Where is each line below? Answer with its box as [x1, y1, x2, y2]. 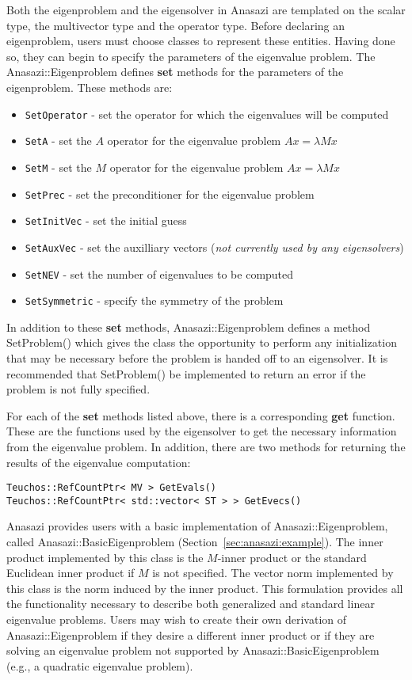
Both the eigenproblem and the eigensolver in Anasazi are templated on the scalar [6, 2, 406, 17]
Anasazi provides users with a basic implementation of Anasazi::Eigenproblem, [6, 518, 388, 534]
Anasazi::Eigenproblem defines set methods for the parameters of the [6, 63, 344, 80]
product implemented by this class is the [6, 549, 204, 565]
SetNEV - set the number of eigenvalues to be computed [25, 265, 294, 282]
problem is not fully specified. [6, 381, 151, 397]
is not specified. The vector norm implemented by [152, 564, 394, 581]
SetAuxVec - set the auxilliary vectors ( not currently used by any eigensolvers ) [25, 238, 404, 255]
